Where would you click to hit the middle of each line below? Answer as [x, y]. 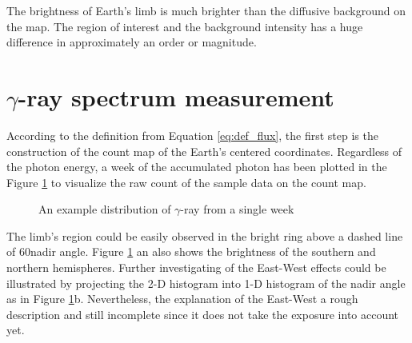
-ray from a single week [237, 209]
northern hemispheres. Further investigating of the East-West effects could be [196, 267]
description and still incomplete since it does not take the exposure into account [203, 314]
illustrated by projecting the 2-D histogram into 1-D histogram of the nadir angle [206, 283]
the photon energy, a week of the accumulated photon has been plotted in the [197, 167]
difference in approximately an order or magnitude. [132, 42]
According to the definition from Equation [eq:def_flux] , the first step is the [192, 135]
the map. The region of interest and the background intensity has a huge [185, 26]
